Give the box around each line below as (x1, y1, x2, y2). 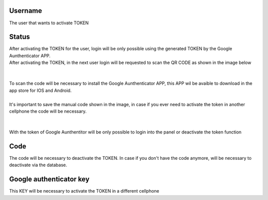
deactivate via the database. (9, 162, 67, 168)
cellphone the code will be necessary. (9, 108, 87, 114)
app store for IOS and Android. (9, 87, 72, 93)
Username (9, 6, 42, 15)
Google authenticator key (9, 175, 90, 184)
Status (9, 33, 30, 41)
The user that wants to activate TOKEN (9, 20, 89, 26)
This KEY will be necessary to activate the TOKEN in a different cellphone (9, 188, 159, 194)
